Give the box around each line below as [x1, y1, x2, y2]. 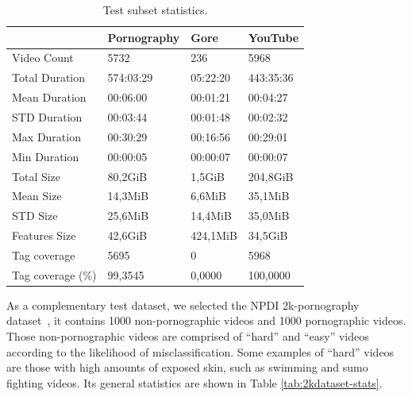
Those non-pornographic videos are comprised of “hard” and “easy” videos [6, 328, 369, 344]
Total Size [12, 168, 61, 184]
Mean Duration [12, 89, 87, 106]
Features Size [12, 227, 76, 244]
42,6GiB [107, 227, 148, 244]
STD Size [12, 207, 58, 224]
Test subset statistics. [102, 2, 208, 17]
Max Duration [12, 128, 81, 145]
